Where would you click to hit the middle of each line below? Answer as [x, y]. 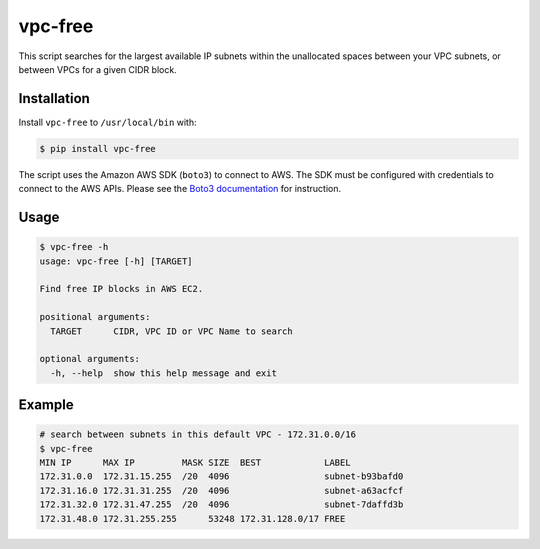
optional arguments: [89, 359]
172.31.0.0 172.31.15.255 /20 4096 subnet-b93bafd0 [221, 476]
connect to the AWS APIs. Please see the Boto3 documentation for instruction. [180, 189]
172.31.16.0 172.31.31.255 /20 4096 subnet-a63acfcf [221, 490]
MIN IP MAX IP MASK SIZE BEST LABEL [195, 463]
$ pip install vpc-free [98, 148]
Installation [54, 98]
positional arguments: [95, 317]
